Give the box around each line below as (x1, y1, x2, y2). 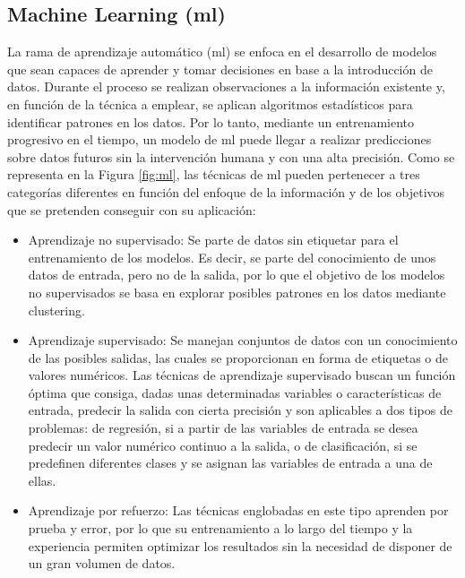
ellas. (28, 470, 56, 489)
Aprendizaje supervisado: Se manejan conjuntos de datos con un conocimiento (28, 331, 458, 349)
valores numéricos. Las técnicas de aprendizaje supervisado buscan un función (28, 366, 456, 384)
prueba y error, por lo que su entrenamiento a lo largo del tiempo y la (28, 519, 413, 538)
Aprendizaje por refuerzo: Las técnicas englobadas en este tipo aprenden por (28, 501, 449, 520)
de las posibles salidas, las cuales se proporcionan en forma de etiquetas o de (28, 348, 449, 367)
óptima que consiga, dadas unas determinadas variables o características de (28, 383, 442, 401)
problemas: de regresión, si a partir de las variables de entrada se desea (28, 418, 418, 437)
